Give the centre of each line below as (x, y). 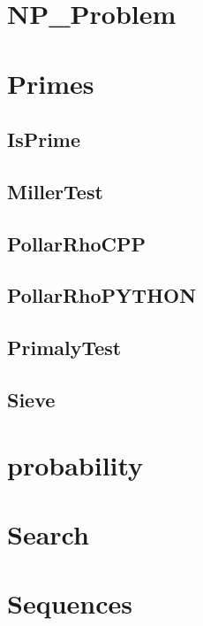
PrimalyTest (64, 348)
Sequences (70, 603)
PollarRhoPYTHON (102, 295)
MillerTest (55, 191)
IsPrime (44, 139)
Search (48, 534)
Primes (51, 83)
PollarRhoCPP (77, 243)
